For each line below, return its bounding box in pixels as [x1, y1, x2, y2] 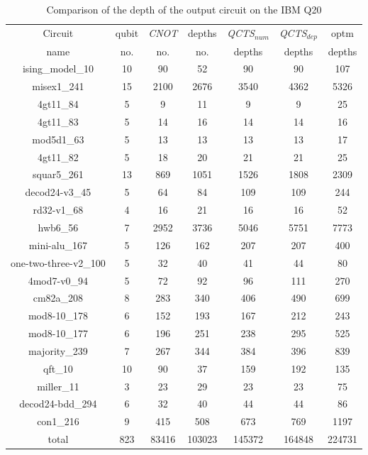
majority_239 [28, 343, 88, 358]
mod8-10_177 [28, 326, 88, 341]
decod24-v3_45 [25, 185, 91, 199]
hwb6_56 [38, 219, 79, 234]
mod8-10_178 [28, 308, 88, 323]
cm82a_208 [33, 290, 84, 305]
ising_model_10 [22, 61, 94, 76]
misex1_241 [32, 79, 84, 94]
